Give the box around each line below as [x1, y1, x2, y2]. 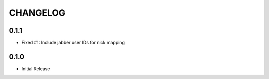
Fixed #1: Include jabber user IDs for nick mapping [21, 40, 125, 46]
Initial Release [21, 65, 50, 72]
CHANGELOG [9, 7, 66, 18]
